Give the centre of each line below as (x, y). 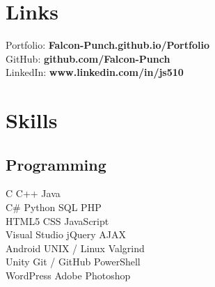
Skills (32, 120)
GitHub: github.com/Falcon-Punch (88, 58)
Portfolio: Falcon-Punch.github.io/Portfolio (107, 45)
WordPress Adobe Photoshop (68, 276)
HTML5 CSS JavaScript (57, 220)
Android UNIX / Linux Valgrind (75, 248)
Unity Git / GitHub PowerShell (73, 262)
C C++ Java (33, 193)
